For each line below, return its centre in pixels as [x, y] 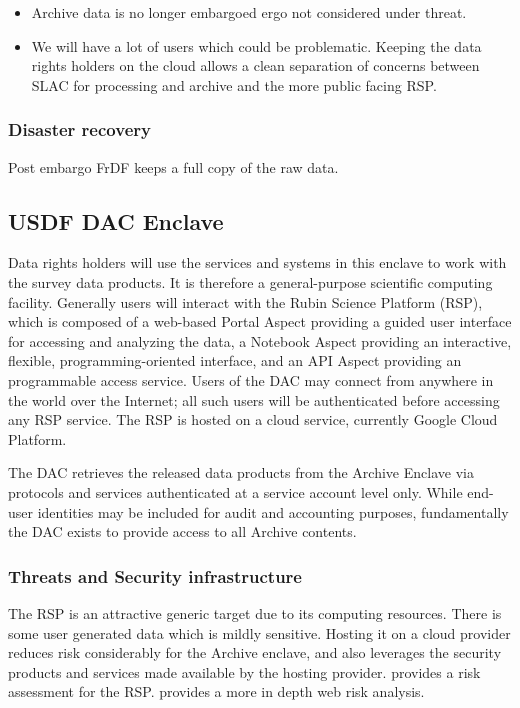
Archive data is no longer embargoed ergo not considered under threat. [249, 12]
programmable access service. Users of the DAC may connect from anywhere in [251, 379]
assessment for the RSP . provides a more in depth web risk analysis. [216, 691]
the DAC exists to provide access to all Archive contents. [182, 531]
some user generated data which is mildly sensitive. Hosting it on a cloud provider [259, 632]
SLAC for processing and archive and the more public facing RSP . [234, 84]
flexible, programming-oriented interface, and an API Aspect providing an [235, 360]
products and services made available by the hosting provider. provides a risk [244, 671]
